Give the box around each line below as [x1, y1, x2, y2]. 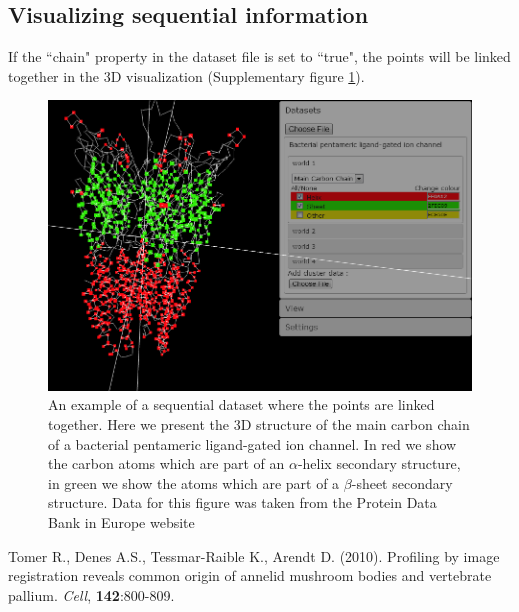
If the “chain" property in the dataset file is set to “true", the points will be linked [8, 46, 511, 67]
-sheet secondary [351, 472, 453, 493]
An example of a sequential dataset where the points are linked [48, 394, 435, 415]
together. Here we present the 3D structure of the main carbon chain [48, 414, 470, 435]
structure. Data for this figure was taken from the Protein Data [48, 492, 437, 513]
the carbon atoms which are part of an [48, 453, 285, 474]
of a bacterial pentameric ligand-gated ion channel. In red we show [48, 433, 457, 454]
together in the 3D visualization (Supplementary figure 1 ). [8, 65, 365, 86]
